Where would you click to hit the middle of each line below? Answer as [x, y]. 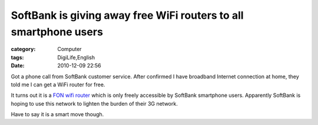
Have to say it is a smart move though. [57, 114]
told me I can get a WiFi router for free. [58, 85]
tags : [17, 57]
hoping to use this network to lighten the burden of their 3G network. [94, 103]
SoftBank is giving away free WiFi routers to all [127, 15]
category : [23, 49]
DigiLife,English [76, 57]
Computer [69, 49]
